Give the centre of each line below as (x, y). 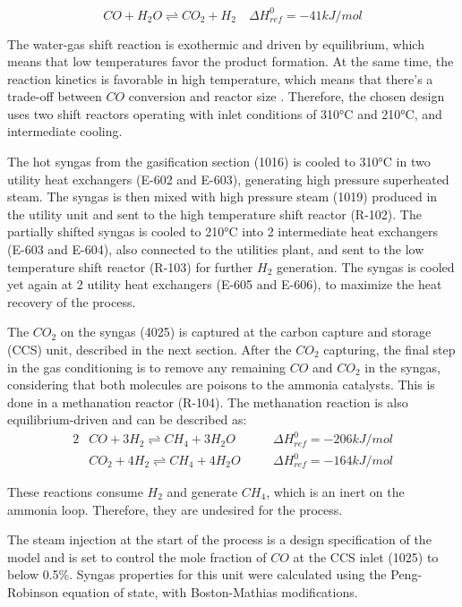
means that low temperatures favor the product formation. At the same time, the (231, 61)
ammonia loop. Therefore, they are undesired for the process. (175, 509)
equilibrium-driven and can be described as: (127, 419)
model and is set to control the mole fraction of (137, 556)
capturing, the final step (389, 349)
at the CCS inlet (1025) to (366, 556)
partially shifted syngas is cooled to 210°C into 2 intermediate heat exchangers (222, 231)
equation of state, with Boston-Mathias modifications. (210, 592)
